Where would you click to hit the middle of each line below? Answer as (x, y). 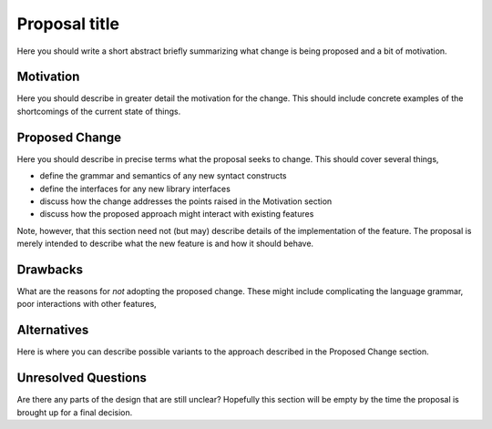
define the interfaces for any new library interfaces (135, 189)
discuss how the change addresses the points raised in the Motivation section (186, 201)
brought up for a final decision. (75, 412)
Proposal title (68, 24)
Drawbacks (50, 269)
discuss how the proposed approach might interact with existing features (177, 214)
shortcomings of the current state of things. (99, 111)
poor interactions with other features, (87, 304)
